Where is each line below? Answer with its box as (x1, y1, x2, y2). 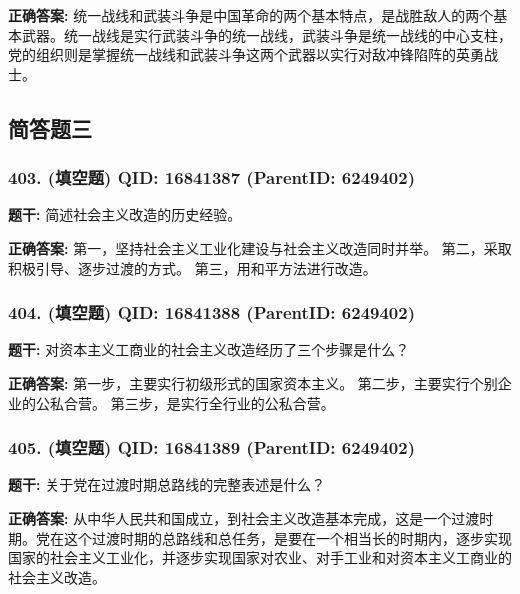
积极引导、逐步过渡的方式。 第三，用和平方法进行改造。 (8, 257, 377, 278)
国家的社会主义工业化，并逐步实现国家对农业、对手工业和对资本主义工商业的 (8, 547, 512, 568)
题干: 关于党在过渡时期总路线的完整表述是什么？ (8, 474, 326, 495)
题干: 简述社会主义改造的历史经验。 (8, 204, 242, 225)
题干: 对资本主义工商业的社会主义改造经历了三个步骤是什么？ (8, 339, 410, 360)
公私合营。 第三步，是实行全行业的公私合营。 (35, 392, 335, 413)
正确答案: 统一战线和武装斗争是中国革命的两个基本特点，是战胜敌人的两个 (8, 5, 494, 25)
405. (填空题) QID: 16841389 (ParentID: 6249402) (8, 435, 415, 460)
